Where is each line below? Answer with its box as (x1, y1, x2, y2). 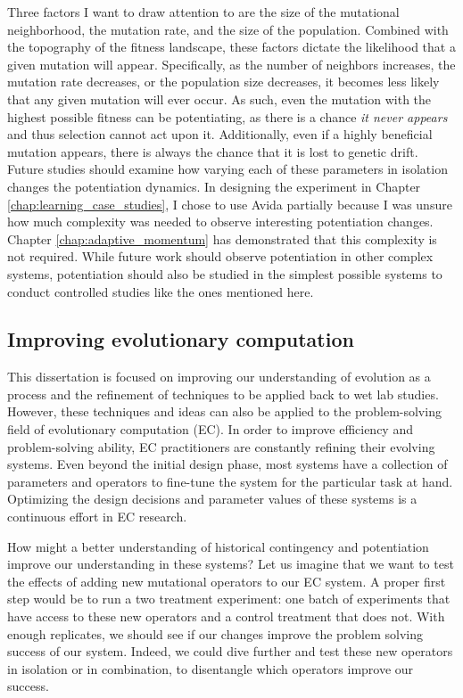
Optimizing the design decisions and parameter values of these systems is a (7, 489, 418, 508)
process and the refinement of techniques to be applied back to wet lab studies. (7, 384, 439, 403)
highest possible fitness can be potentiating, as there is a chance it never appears (7, 107, 448, 126)
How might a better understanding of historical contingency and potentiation (7, 537, 429, 555)
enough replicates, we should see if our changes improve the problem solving (7, 624, 424, 643)
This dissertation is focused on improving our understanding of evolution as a (7, 367, 431, 386)
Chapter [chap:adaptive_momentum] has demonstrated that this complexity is (7, 229, 437, 248)
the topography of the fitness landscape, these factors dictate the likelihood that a (7, 37, 456, 56)
